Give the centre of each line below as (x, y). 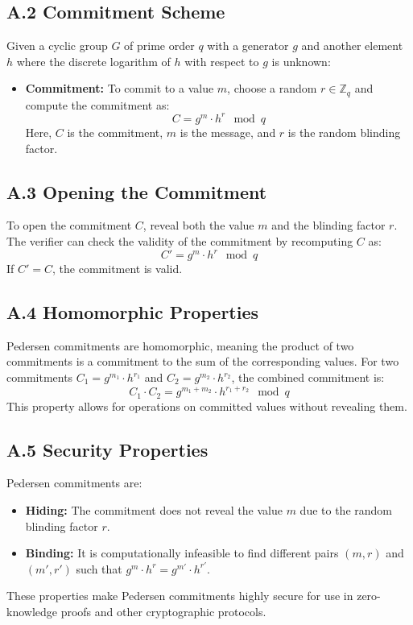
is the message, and (228, 132)
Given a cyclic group (57, 46)
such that (99, 568)
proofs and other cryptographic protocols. (163, 611)
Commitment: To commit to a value (120, 88)
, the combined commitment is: (308, 377)
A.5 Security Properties (107, 449)
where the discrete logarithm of (93, 61)
